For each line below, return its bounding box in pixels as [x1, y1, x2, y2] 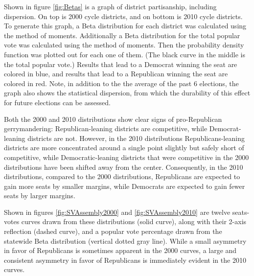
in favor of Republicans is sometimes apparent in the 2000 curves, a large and [4, 245, 237, 255]
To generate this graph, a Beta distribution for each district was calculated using [4, 21, 247, 31]
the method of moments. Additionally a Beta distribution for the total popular [4, 30, 240, 40]
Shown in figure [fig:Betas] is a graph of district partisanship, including [4, 1, 217, 11]
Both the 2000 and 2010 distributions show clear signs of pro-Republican [4, 114, 222, 124]
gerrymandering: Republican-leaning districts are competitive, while [4, 123, 208, 134]
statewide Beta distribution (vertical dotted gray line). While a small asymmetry [4, 235, 247, 246]
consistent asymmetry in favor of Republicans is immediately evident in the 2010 [4, 254, 246, 265]
